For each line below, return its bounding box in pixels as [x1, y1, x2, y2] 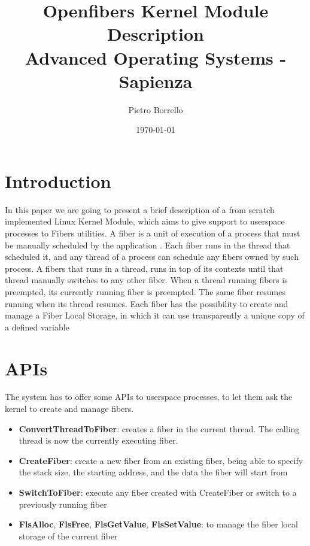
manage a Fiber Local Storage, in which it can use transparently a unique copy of [5, 309, 305, 321]
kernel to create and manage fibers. [5, 402, 134, 415]
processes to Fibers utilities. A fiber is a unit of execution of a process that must [5, 227, 300, 239]
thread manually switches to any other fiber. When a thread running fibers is [5, 274, 288, 286]
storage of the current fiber [19, 529, 118, 542]
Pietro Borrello [128, 103, 183, 116]
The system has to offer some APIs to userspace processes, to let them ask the [5, 390, 293, 403]
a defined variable [5, 320, 69, 333]
